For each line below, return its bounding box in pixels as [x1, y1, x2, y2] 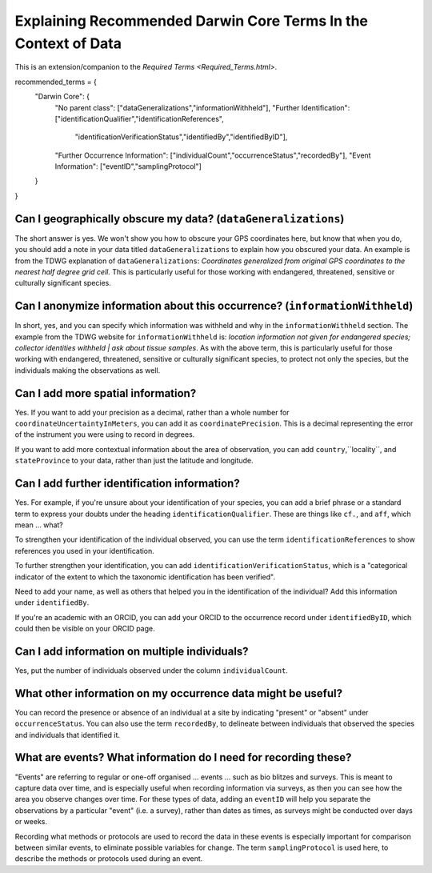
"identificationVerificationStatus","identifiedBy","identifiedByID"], [74, 132, 288, 142]
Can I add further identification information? [14, 477, 240, 491]
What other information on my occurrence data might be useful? [14, 687, 343, 700]
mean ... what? [14, 520, 64, 530]
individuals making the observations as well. [14, 365, 161, 375]
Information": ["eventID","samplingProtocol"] [54, 162, 202, 171]
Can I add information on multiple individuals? [14, 644, 249, 658]
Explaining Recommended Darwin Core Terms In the [14, 12, 368, 30]
